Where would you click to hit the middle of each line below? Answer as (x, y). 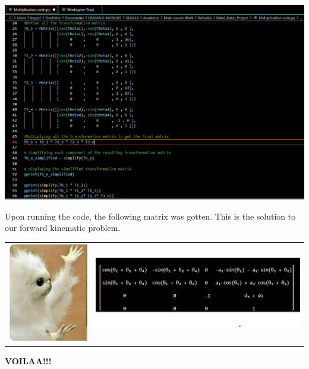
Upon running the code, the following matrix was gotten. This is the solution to (150, 216)
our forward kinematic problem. (63, 228)
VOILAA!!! (28, 360)
